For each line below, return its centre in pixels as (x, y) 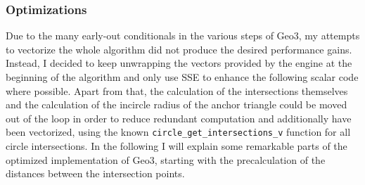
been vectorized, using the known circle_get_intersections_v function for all (178, 132)
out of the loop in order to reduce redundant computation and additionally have (179, 118)
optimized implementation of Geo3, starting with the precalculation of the (166, 159)
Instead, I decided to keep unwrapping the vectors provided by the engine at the (179, 63)
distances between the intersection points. (95, 173)
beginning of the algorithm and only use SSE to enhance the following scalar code (182, 77)
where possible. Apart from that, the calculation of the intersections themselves (177, 90)
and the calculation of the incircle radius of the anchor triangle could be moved (177, 104)
